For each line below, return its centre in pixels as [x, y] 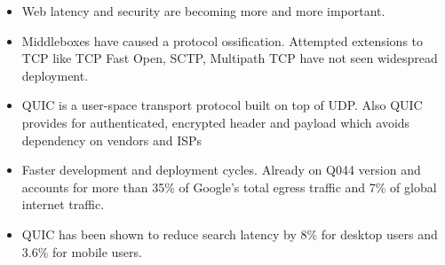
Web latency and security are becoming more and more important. [203, 11]
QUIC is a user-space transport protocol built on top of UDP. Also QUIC [222, 105]
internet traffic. [63, 204]
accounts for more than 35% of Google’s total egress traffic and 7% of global [229, 187]
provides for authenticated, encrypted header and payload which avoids [216, 122]
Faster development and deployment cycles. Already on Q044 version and [221, 170]
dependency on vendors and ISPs [112, 140]
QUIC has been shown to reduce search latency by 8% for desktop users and [230, 234]
